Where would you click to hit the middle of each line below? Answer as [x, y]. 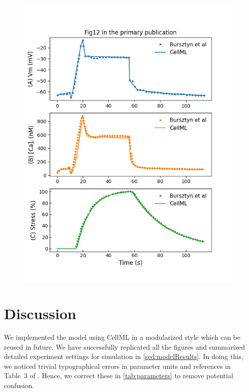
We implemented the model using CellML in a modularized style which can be [122, 337]
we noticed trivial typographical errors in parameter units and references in [118, 366]
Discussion [40, 313]
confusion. [19, 385]
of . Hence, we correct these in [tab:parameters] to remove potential [131, 376]
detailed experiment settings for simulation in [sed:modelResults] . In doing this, [124, 356]
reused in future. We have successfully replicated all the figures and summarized [124, 346]
